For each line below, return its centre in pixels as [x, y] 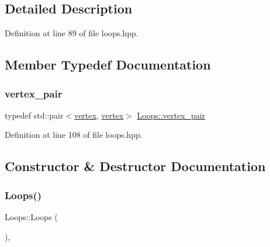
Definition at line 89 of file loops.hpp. [72, 33]
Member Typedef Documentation [108, 65]
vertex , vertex [99, 115]
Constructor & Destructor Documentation [135, 166]
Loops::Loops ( [31, 216]
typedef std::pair [34, 115]
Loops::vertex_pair [171, 115]
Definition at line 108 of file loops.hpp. [74, 135]
